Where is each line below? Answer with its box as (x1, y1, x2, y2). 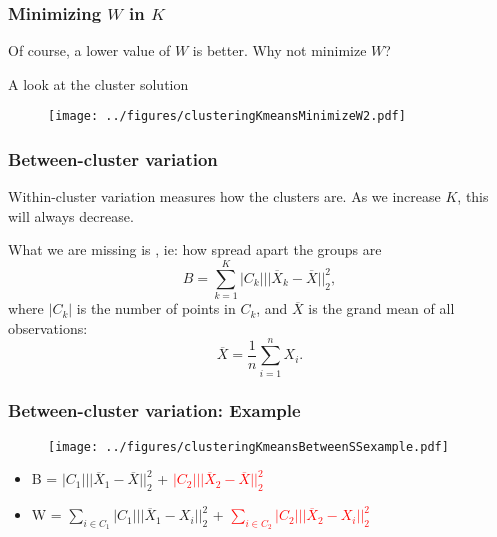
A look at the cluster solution (8, 73, 189, 94)
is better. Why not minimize (192, 40, 367, 61)
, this (457, 186, 489, 207)
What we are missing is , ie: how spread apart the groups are (8, 239, 382, 260)
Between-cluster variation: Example (8, 398, 301, 423)
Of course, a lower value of (8, 40, 171, 61)
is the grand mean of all (308, 298, 455, 319)
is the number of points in (76, 298, 236, 319)
